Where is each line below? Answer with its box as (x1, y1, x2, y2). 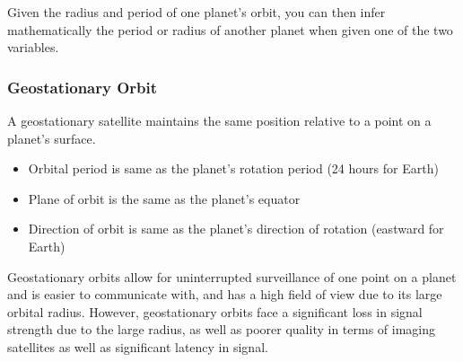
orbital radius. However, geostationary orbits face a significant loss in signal (7, 302, 423, 321)
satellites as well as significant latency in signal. (7, 337, 268, 356)
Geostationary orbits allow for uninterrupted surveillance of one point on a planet (7, 267, 457, 286)
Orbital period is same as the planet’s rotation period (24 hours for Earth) (28, 159, 439, 178)
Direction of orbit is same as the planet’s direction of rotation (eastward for (28, 219, 444, 238)
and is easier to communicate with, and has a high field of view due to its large (7, 285, 442, 304)
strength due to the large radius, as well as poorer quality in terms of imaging (7, 320, 436, 339)
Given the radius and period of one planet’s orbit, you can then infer (7, 3, 386, 21)
